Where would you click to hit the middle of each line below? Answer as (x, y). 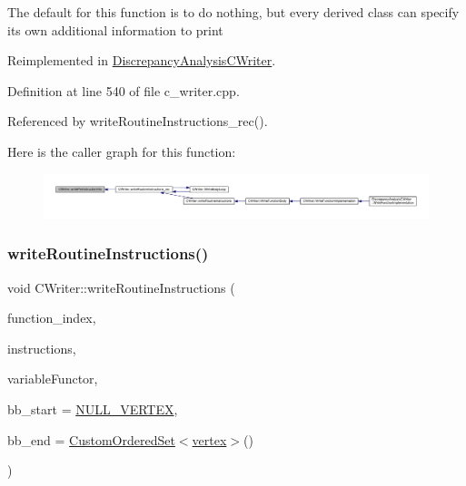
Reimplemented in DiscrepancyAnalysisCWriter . (142, 60)
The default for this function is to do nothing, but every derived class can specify (233, 12)
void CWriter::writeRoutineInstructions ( (121, 287)
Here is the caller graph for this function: (122, 151)
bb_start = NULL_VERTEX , (93, 409)
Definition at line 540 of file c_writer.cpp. (124, 90)
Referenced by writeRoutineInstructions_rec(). (138, 121)
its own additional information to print (115, 29)
